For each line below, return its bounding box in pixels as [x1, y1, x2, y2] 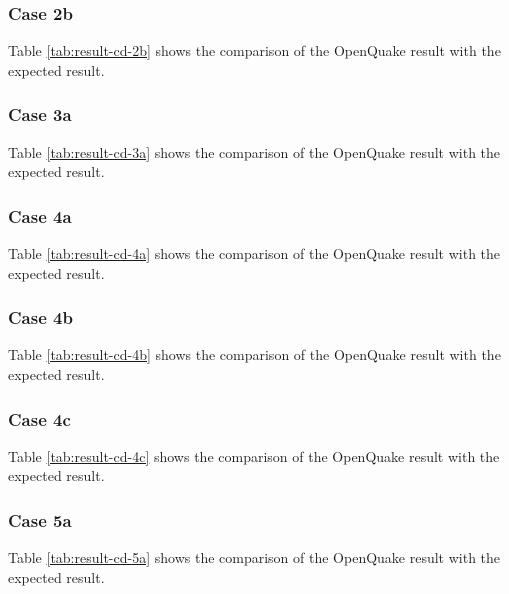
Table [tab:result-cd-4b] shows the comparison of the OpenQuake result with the [8, 344, 501, 365]
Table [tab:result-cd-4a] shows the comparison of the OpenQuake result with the [8, 243, 501, 264]
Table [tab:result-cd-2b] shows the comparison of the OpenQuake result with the [8, 40, 501, 61]
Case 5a [8, 507, 72, 532]
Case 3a [8, 102, 72, 127]
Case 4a [8, 203, 72, 228]
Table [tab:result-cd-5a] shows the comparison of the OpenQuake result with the [8, 547, 501, 568]
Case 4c [8, 406, 71, 431]
